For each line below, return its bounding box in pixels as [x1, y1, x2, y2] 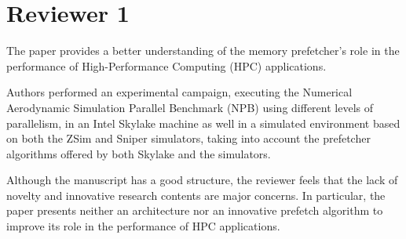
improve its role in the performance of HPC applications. [6, 218, 280, 234]
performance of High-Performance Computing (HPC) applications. [6, 57, 327, 74]
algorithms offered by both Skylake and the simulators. [6, 145, 271, 161]
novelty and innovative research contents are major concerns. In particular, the [6, 186, 386, 203]
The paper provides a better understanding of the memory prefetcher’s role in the [6, 42, 400, 59]
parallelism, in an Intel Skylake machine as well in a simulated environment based [6, 114, 401, 131]
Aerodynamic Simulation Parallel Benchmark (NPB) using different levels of [6, 99, 373, 115]
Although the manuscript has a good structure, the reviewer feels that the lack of [6, 172, 398, 188]
